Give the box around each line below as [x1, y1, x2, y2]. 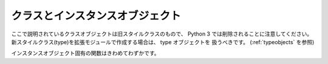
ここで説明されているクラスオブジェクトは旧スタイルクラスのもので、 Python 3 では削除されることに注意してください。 [11, 30, 313, 37]
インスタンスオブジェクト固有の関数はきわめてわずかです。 [11, 50, 160, 57]
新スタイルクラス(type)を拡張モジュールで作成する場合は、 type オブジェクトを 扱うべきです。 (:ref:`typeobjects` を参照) [11, 38, 315, 45]
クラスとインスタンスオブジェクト [11, 9, 182, 22]
